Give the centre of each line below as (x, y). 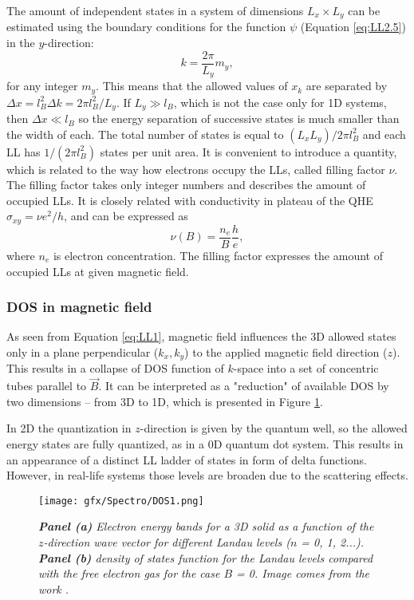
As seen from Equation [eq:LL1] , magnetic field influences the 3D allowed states (201, 336)
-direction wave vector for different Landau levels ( (167, 542)
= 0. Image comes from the (303, 573)
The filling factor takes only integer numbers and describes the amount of (186, 185)
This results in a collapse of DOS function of (115, 368)
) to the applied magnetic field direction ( (286, 351)
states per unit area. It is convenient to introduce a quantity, (248, 151)
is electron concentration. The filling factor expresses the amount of (218, 255)
